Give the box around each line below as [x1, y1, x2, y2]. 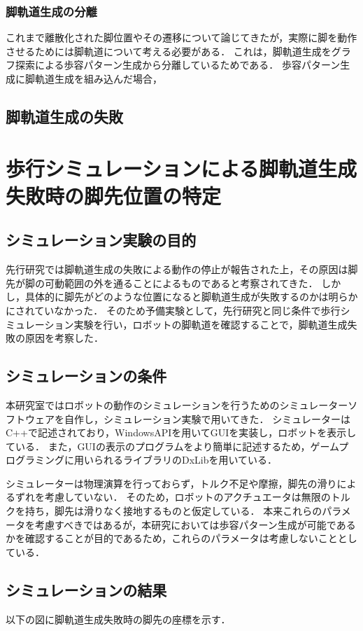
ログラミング [6, 452, 64, 467]
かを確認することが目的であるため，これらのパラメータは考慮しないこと [6, 531, 338, 546]
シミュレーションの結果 [6, 578, 167, 600]
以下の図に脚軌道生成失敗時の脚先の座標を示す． [6, 611, 231, 626]
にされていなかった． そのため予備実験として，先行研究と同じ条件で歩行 [6, 303, 341, 317]
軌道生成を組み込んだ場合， [34, 71, 162, 85]
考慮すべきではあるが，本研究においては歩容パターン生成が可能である [34, 517, 356, 532]
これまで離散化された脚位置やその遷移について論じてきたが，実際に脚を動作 [6, 30, 357, 45]
